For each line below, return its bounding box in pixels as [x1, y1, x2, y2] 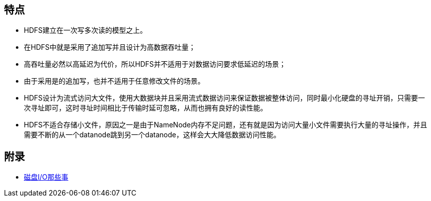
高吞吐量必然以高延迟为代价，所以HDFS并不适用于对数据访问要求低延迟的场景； [24, 60, 286, 69]
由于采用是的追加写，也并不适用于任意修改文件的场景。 [24, 77, 205, 86]
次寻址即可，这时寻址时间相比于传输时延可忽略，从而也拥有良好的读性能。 [24, 103, 267, 112]
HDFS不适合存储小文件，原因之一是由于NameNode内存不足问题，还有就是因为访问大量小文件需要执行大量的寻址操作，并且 [24, 120, 428, 129]
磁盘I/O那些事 [24, 173, 69, 182]
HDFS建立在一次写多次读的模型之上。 [24, 26, 147, 35]
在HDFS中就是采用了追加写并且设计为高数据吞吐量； [24, 43, 196, 52]
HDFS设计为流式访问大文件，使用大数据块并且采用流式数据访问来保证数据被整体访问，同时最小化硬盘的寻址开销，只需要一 [24, 94, 425, 102]
